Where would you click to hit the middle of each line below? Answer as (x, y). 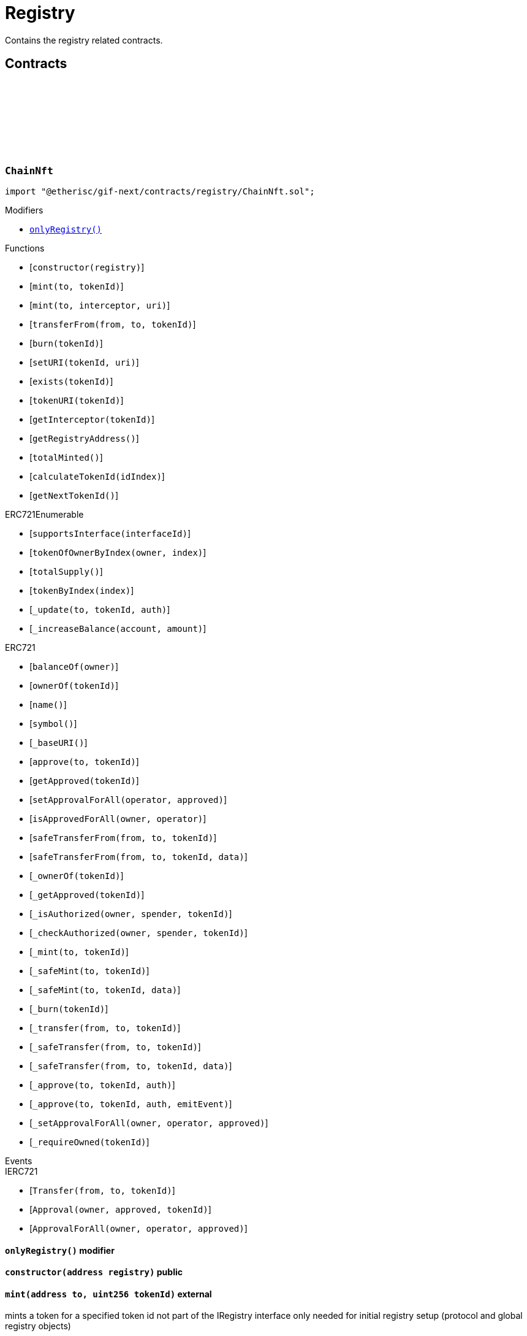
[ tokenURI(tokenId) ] (77, 400)
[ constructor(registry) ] (87, 267)
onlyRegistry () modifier (60, 1250)
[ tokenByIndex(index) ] (82, 590)
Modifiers (24, 210)
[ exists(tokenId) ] (71, 381)
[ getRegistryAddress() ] (84, 438)
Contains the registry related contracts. (84, 40)
